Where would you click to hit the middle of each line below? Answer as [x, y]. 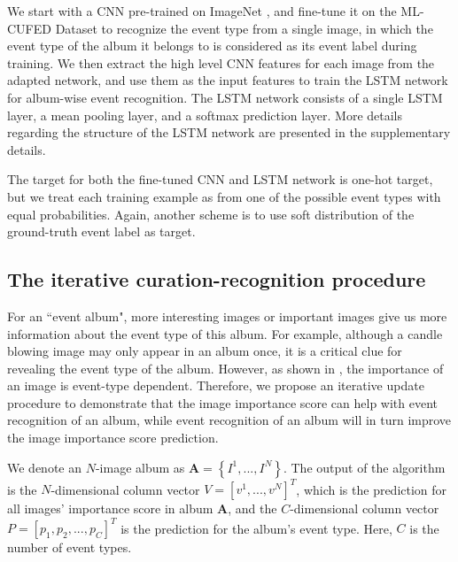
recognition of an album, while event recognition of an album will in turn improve [229, 420]
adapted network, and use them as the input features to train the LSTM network [228, 80]
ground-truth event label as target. [101, 231]
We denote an [44, 467]
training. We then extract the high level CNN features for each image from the [221, 62]
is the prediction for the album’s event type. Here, [256, 528]
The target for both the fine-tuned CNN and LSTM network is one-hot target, [220, 179]
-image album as [140, 467]
